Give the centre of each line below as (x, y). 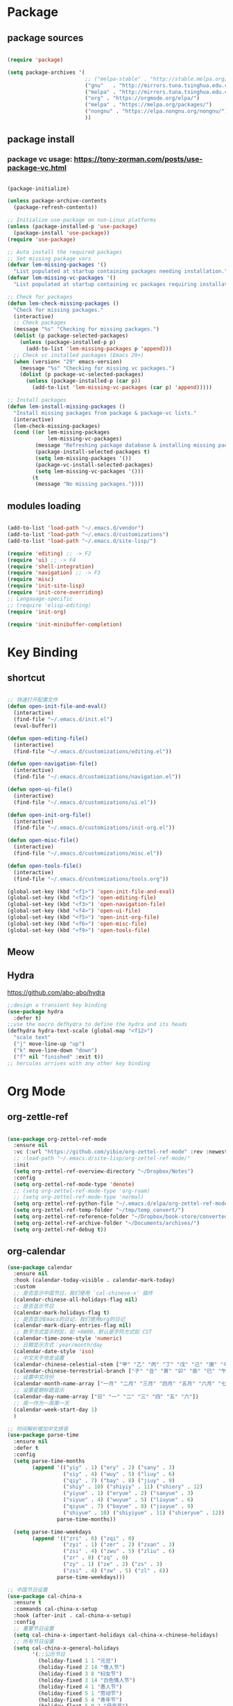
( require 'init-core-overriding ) (55, 592)
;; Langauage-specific (40, 599)
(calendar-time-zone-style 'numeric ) (68, 1338)
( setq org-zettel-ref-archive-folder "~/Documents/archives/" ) (106, 1223)
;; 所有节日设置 (34, 1641)
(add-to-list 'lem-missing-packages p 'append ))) (98, 349)
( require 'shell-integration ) (51, 567)
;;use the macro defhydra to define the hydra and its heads (97, 1025)
